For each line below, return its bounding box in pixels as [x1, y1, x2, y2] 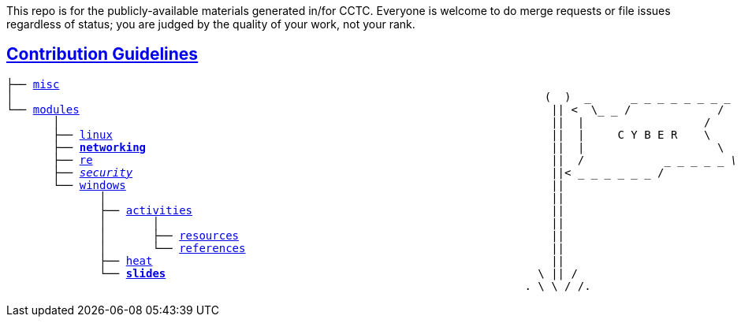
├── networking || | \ [53, 140, 724, 154]
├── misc [6, 77, 60, 91]
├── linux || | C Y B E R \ [53, 128, 711, 141]
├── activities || [99, 203, 565, 217]
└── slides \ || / [99, 266, 578, 280]
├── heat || [99, 254, 565, 267]
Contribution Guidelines [6, 44, 199, 65]
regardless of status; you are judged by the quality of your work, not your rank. [6, 17, 415, 31]
